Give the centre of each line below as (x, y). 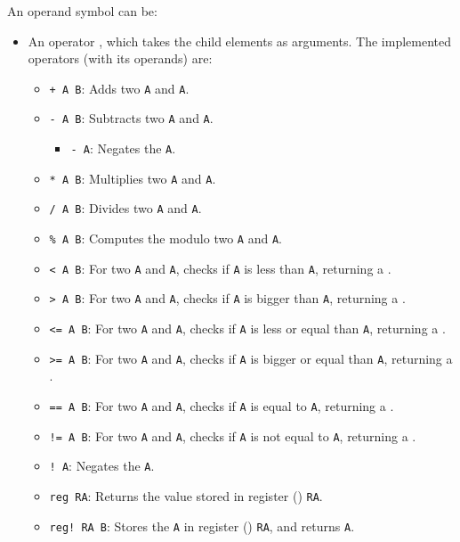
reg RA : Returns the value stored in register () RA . (186, 495)
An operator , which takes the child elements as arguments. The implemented (239, 41)
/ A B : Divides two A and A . (125, 208)
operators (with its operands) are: (120, 58)
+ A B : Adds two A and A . (119, 88)
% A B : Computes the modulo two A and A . (165, 238)
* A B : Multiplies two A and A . (133, 178)
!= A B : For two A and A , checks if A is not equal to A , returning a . (233, 435)
